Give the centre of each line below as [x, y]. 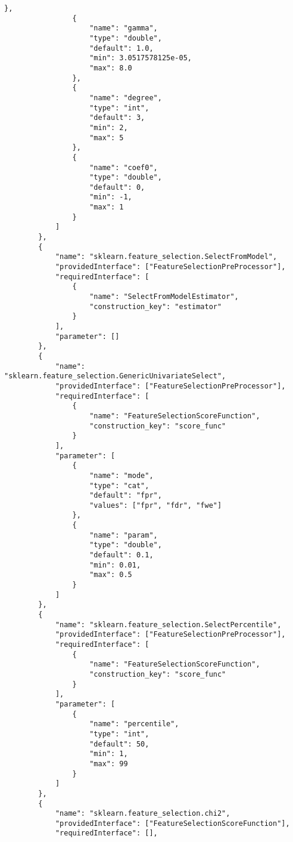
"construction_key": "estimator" [156, 306]
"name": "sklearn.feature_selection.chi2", [143, 814]
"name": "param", [124, 535]
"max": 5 [107, 138]
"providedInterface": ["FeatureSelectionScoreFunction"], [172, 823]
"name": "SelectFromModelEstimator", [164, 297]
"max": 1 [107, 207]
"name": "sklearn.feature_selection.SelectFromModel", [166, 257]
